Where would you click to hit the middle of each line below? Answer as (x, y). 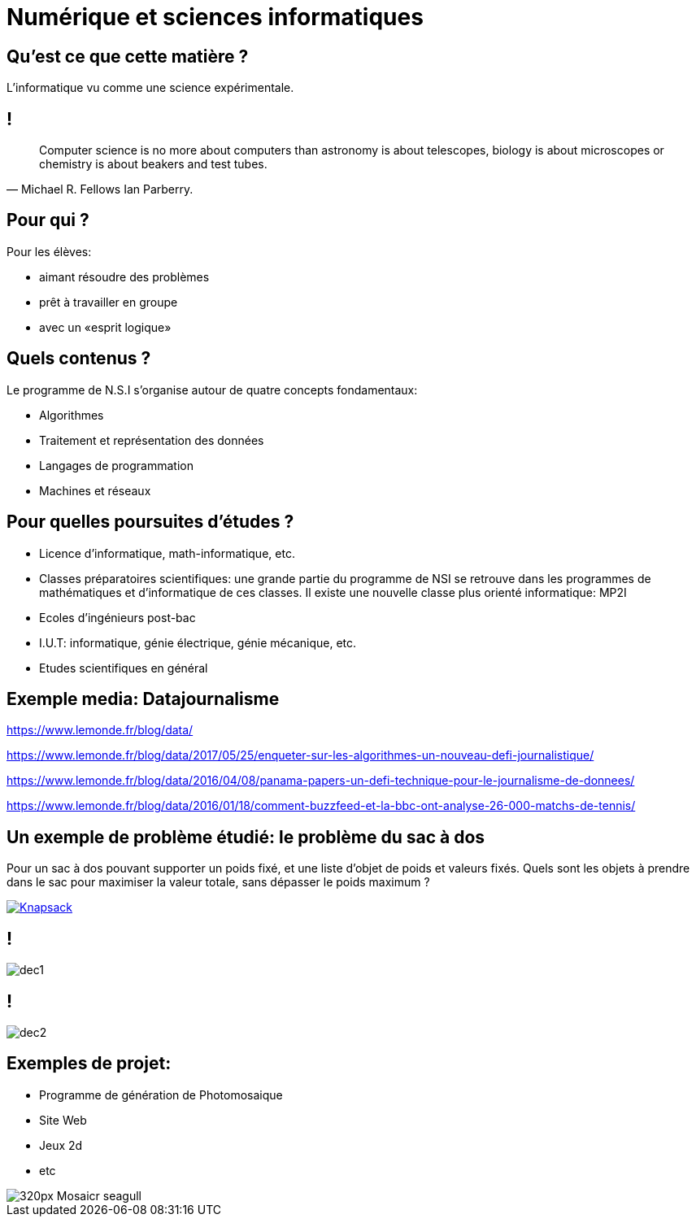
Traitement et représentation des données (152, 440)
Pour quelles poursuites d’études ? (150, 522)
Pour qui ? (48, 220)
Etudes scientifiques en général (124, 668)
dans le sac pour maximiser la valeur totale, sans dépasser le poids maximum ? (218, 882)
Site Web (63, 1120)
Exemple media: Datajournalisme (143, 699)
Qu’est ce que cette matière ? (128, 56)
